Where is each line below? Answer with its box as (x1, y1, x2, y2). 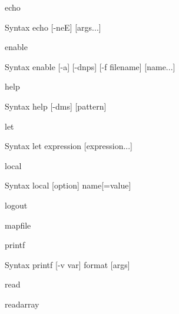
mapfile (5, 219, 31, 231)
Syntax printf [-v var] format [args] (5, 258, 130, 270)
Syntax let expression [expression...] (5, 140, 133, 152)
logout (5, 199, 28, 211)
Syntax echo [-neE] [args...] (5, 21, 101, 33)
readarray (5, 298, 39, 310)
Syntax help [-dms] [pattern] (5, 100, 107, 112)
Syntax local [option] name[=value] (5, 179, 131, 191)
